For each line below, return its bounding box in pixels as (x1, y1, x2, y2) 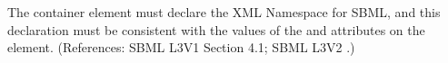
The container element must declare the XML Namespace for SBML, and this (7, 3, 441, 21)
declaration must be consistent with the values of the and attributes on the (7, 20, 425, 39)
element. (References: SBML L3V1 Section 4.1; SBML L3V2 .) (7, 38, 355, 57)
